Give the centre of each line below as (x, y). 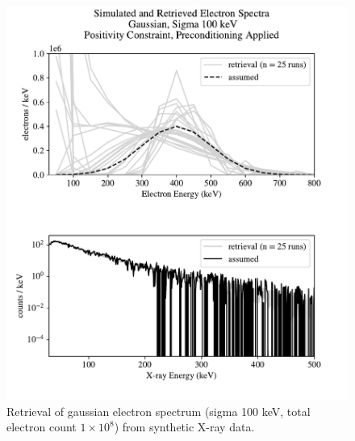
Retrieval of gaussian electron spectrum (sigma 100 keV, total (159, 411)
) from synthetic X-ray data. (184, 427)
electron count (42, 427)
